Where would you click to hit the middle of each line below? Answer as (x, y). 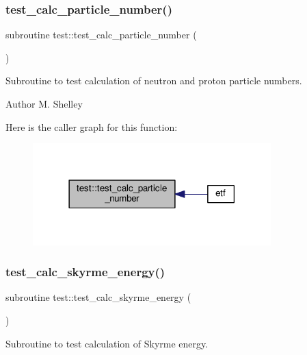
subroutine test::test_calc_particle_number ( (101, 35)
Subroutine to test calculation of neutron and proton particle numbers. (154, 81)
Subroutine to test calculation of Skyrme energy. (107, 343)
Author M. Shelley (44, 103)
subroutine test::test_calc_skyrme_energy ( (98, 297)
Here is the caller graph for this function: (92, 126)
